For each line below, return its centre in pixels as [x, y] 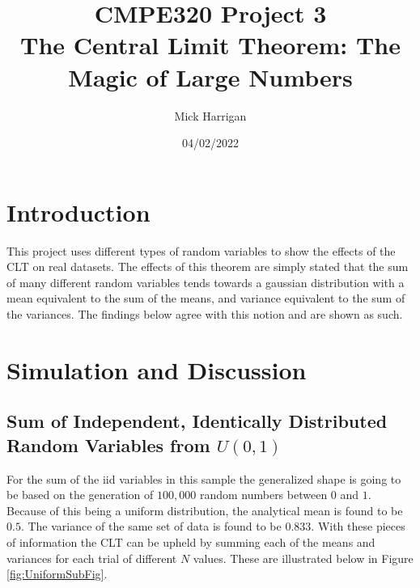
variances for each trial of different [92, 558]
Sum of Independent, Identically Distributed [197, 421]
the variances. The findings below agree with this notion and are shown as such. [205, 314]
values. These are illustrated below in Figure [303, 558]
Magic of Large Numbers [210, 76]
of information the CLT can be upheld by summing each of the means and [191, 541]
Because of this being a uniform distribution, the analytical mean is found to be [205, 510]
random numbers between [263, 495]
